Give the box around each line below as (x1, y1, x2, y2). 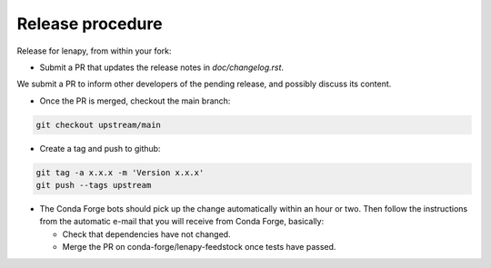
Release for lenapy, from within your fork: (16, 45, 172, 56)
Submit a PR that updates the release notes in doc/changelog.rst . (39, 62, 285, 73)
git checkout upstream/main (35, 119, 161, 130)
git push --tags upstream (35, 180, 152, 191)
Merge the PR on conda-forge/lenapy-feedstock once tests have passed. (62, 242, 336, 253)
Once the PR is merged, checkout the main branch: (39, 95, 231, 106)
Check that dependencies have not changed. (62, 228, 231, 240)
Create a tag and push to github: (39, 143, 161, 154)
